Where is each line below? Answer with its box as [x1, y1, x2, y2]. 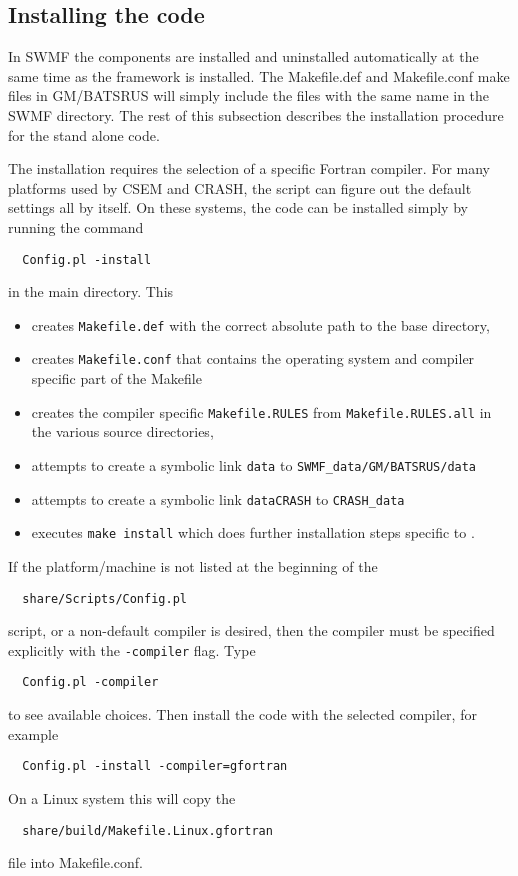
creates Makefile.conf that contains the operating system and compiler [31, 348, 475, 369]
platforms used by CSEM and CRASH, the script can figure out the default [8, 177, 472, 198]
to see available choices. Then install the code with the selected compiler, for [8, 704, 477, 725]
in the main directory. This [8, 281, 174, 302]
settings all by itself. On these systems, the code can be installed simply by [8, 197, 468, 218]
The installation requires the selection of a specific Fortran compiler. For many [8, 158, 490, 179]
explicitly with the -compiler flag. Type [8, 639, 256, 660]
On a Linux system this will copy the [8, 787, 236, 808]
